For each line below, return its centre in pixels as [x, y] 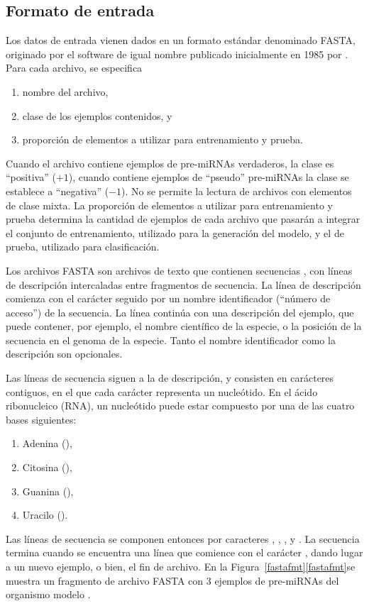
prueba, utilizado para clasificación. [83, 247]
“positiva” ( [31, 177]
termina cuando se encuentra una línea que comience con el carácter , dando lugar [184, 552]
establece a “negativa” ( [57, 191]
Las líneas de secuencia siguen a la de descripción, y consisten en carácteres [170, 378]
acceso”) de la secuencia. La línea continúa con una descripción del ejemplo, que [180, 312]
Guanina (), [48, 491]
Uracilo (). [45, 515]
